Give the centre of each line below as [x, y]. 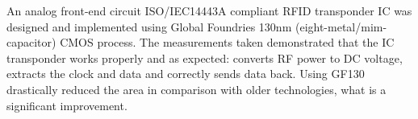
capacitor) [31, 42]
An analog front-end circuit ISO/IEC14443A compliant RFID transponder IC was [209, 10]
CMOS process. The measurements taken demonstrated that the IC [227, 42]
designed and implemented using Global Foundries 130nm [149, 26]
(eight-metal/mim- [341, 26]
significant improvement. [67, 105]
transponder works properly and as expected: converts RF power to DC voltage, [205, 57]
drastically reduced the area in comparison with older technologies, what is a [196, 89]
